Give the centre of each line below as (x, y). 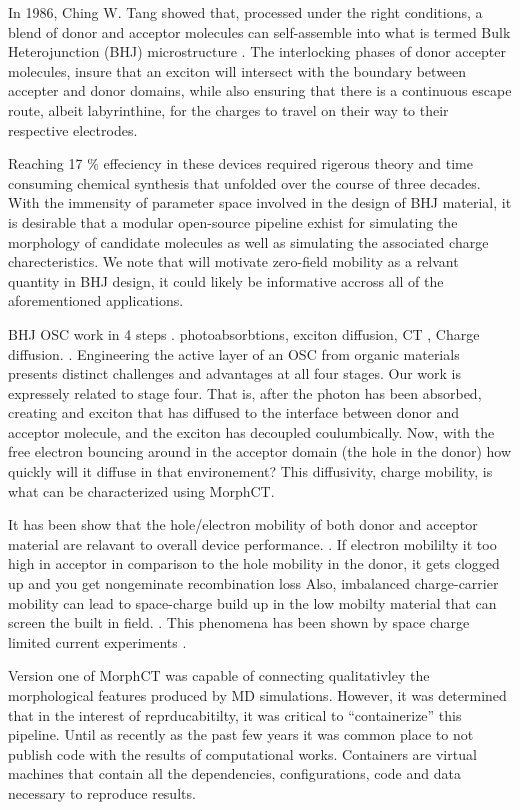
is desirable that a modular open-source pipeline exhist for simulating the (233, 221)
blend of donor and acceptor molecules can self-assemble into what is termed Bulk (259, 31)
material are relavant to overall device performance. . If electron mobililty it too (252, 543)
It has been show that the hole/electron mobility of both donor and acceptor (243, 524)
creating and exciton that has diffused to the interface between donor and (233, 412)
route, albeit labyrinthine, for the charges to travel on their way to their (228, 109)
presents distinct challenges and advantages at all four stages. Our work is (235, 373)
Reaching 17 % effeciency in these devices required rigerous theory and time (240, 163)
